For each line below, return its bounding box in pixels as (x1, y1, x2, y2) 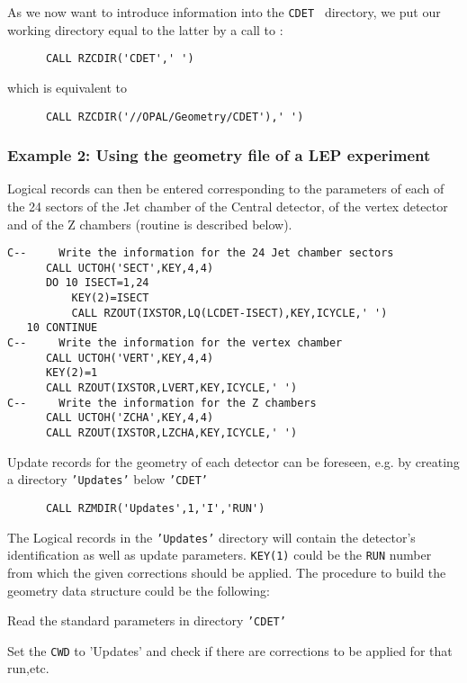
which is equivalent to (7, 77, 128, 96)
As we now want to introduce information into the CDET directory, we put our (7, 3, 441, 21)
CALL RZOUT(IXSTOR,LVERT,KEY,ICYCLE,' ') (45, 382, 298, 395)
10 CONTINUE (26, 321, 98, 335)
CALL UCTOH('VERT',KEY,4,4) (45, 351, 214, 364)
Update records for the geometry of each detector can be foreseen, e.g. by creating (7, 452, 460, 471)
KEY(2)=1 (45, 366, 98, 380)
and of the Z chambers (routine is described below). (7, 214, 292, 233)
